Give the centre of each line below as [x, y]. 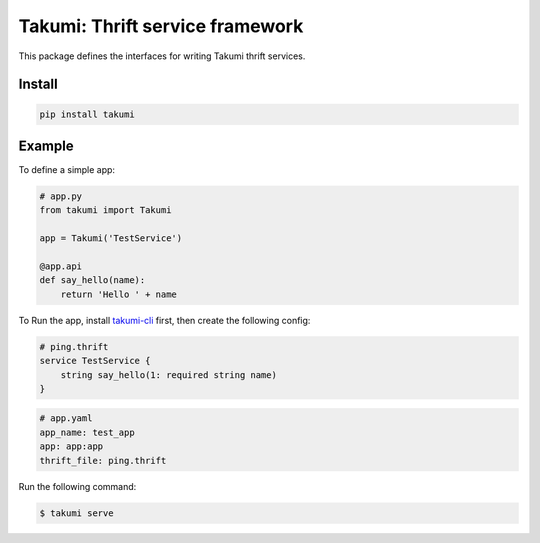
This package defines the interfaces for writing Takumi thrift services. [162, 56]
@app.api [61, 266]
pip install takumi [87, 114]
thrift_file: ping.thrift [103, 460]
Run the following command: [77, 486]
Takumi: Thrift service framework [161, 26]
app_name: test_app [87, 432]
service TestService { [95, 361]
